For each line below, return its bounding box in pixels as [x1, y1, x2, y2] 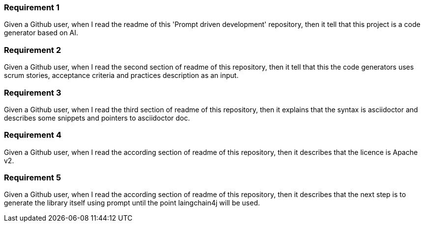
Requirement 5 [4, 173, 61, 182]
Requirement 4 [4, 130, 62, 140]
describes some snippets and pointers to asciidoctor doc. [4, 113, 190, 122]
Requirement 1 [4, 2, 60, 12]
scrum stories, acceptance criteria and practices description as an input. [4, 71, 239, 80]
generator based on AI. [4, 28, 79, 37]
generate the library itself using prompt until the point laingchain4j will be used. [4, 199, 260, 207]
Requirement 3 [4, 87, 61, 98]
